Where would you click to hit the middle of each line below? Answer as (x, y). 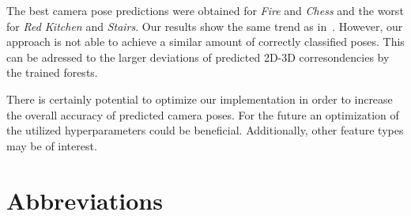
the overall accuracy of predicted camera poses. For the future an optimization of (203, 114)
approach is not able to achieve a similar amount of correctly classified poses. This (205, 42)
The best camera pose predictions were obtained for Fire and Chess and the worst (205, 10)
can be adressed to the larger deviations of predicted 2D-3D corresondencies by (198, 57)
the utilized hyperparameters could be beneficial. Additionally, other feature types (205, 130)
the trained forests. (52, 72)
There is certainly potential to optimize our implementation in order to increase (200, 99)
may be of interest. (52, 145)
